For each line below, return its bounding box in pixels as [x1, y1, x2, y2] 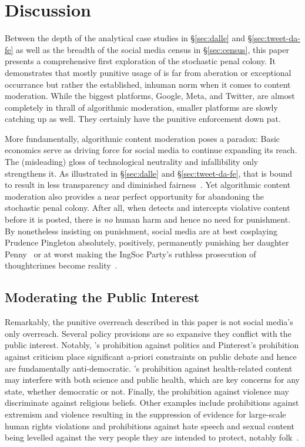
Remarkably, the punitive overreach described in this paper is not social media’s [5, 316, 293, 328]
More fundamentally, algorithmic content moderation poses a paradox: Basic [5, 132, 280, 144]
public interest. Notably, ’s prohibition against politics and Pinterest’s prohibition [5, 339, 299, 351]
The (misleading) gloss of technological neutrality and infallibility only [5, 155, 259, 168]
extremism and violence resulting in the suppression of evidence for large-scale [5, 408, 286, 420]
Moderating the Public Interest [5, 288, 200, 306]
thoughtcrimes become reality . [5, 259, 118, 271]
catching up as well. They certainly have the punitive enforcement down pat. [5, 112, 281, 125]
